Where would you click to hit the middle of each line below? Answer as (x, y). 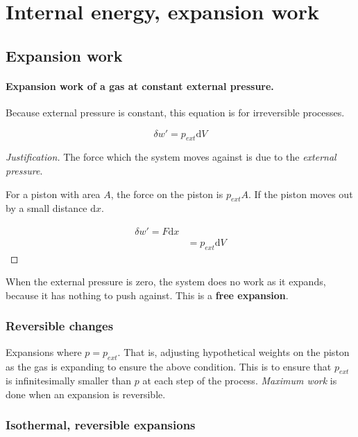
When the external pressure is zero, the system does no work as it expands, (166, 282)
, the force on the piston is (167, 194)
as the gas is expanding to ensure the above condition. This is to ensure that (169, 366)
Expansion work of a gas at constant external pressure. (140, 86)
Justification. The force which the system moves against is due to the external (171, 157)
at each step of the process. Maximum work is (240, 381)
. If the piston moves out (300, 194)
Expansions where (44, 351)
